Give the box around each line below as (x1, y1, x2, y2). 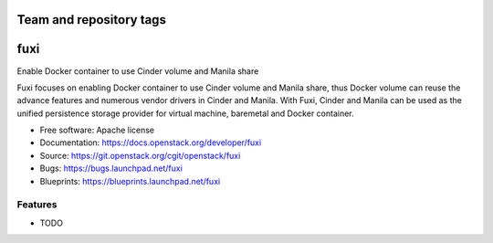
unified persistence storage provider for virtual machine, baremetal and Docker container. (16, 108, 355, 119)
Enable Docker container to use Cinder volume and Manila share (16, 65, 259, 77)
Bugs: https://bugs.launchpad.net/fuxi (39, 163, 183, 174)
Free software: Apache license (39, 124, 155, 136)
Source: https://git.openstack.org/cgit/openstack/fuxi (39, 150, 241, 161)
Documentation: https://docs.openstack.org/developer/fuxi (39, 137, 262, 148)
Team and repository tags (16, 12, 166, 27)
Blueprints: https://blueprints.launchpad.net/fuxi (39, 175, 221, 186)
